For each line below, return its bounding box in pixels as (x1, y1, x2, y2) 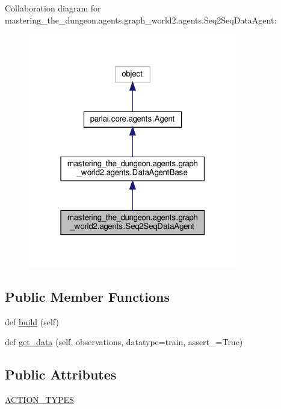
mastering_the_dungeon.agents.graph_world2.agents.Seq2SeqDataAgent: (5, 13, 277, 26)
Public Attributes (5, 365, 117, 384)
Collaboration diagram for (5, 2, 101, 14)
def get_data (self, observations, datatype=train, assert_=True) (5, 336, 243, 348)
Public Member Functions (5, 287, 170, 306)
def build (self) (5, 315, 59, 328)
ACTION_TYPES (5, 393, 74, 406)
